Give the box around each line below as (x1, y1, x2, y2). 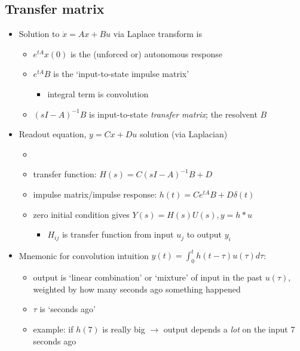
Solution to (19, 27, 60, 40)
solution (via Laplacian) (140, 128, 228, 140)
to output (186, 228, 222, 241)
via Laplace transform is (113, 27, 202, 40)
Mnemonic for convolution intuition (19, 249, 149, 261)
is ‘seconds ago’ (39, 303, 96, 315)
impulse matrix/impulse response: (33, 187, 157, 200)
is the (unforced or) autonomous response (70, 47, 222, 60)
